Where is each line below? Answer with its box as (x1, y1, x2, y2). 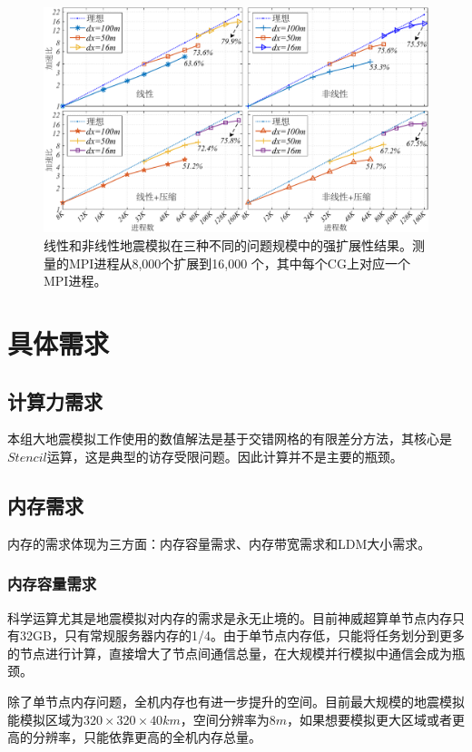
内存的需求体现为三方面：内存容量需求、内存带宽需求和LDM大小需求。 (7, 533, 431, 552)
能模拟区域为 (7, 709, 84, 728)
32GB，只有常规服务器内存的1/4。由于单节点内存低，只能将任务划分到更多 (19, 626, 465, 645)
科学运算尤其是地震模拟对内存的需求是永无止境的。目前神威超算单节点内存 (7, 608, 452, 627)
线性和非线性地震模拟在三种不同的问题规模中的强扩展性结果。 (44, 236, 412, 255)
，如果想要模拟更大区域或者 (287, 709, 453, 728)
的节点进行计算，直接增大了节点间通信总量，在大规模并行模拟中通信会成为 (7, 643, 452, 662)
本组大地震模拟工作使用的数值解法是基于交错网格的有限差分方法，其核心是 (7, 429, 452, 448)
